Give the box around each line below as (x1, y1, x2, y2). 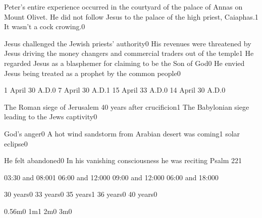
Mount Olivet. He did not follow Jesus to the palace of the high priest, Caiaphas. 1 (4, 11, 258, 22)
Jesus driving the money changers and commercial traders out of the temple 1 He (4, 48, 254, 58)
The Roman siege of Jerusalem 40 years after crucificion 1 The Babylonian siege (4, 101, 249, 112)
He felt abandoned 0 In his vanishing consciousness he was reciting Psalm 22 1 (4, 155, 242, 166)
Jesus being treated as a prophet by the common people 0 (4, 67, 181, 78)
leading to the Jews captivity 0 (4, 111, 97, 122)
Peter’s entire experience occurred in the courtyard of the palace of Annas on (4, 2, 243, 12)
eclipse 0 (4, 138, 28, 149)
